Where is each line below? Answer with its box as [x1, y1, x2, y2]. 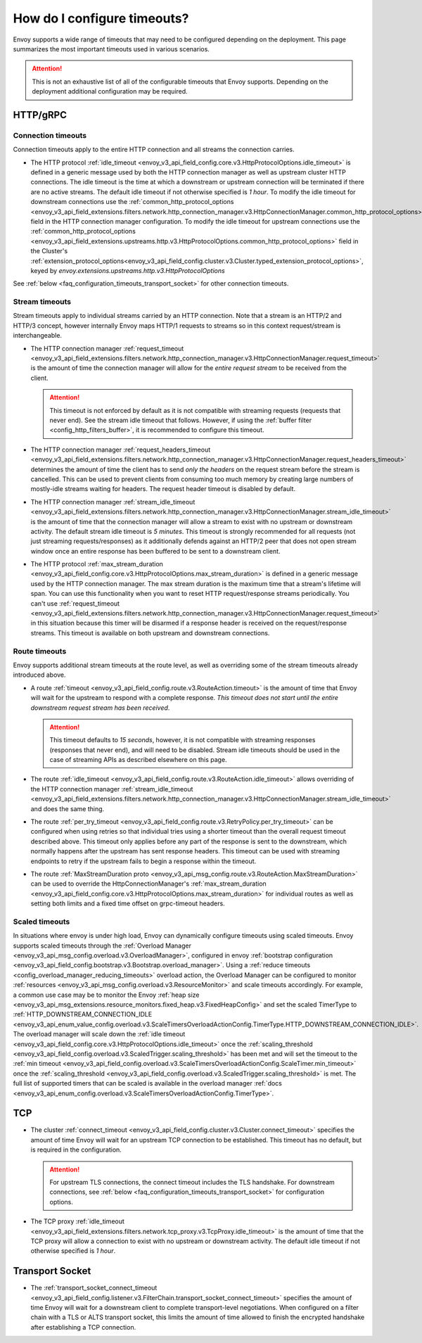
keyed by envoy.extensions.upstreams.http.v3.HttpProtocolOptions [30, 266, 225, 274]
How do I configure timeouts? [13, 11, 189, 26]
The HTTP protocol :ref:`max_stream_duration [30, 560, 163, 568]
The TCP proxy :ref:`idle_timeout [30, 1217, 124, 1226]
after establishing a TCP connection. [30, 1323, 136, 1331]
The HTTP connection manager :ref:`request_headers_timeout [30, 445, 211, 454]
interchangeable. [13, 331, 63, 340]
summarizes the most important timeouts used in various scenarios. [13, 44, 210, 53]
